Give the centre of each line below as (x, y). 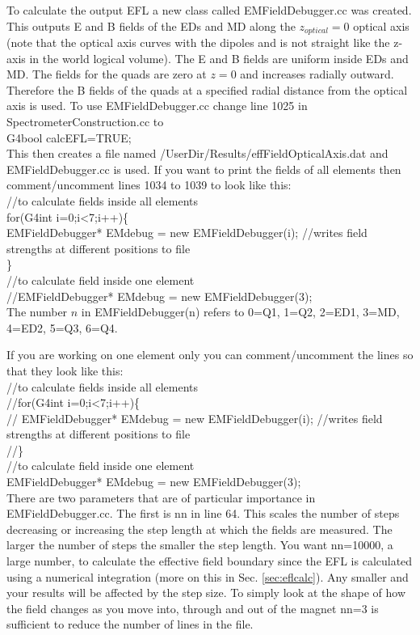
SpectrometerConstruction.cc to (85, 122)
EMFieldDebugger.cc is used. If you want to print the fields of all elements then (204, 169)
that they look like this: (65, 370)
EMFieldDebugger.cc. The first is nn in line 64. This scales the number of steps (203, 513)
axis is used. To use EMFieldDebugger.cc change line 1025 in (157, 106)
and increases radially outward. (317, 74)
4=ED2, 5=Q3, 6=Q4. (62, 327)
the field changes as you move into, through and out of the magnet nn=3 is (193, 608)
